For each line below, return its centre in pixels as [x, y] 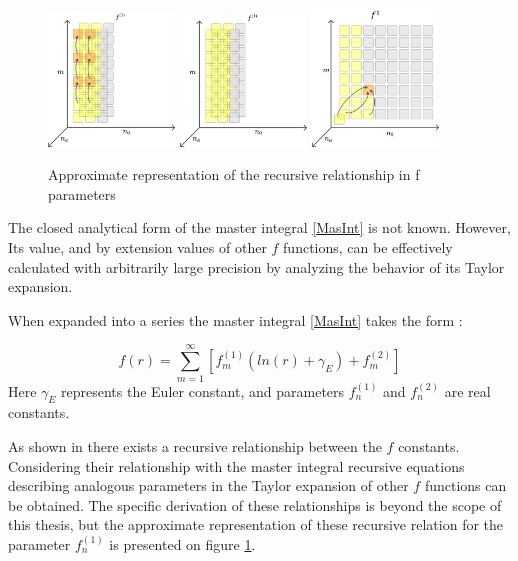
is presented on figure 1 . [182, 543]
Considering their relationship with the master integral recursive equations [236, 465]
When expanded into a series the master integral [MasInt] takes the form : [235, 319]
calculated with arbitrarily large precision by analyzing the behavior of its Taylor [256, 266]
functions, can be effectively [368, 247]
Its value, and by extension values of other [137, 247]
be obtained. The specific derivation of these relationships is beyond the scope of [255, 504]
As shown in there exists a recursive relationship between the [195, 445]
